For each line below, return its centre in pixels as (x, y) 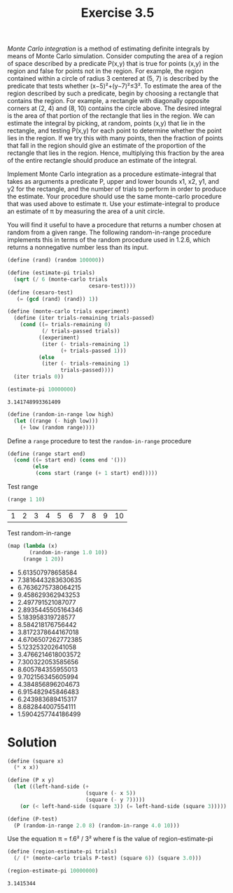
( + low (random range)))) (58, 427)
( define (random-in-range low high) (61, 414)
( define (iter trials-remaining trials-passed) (84, 318)
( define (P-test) (33, 819)
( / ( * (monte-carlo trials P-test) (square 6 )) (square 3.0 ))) (107, 858)
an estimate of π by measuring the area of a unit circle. (86, 211)
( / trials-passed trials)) (81, 331)
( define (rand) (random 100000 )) (56, 260)
